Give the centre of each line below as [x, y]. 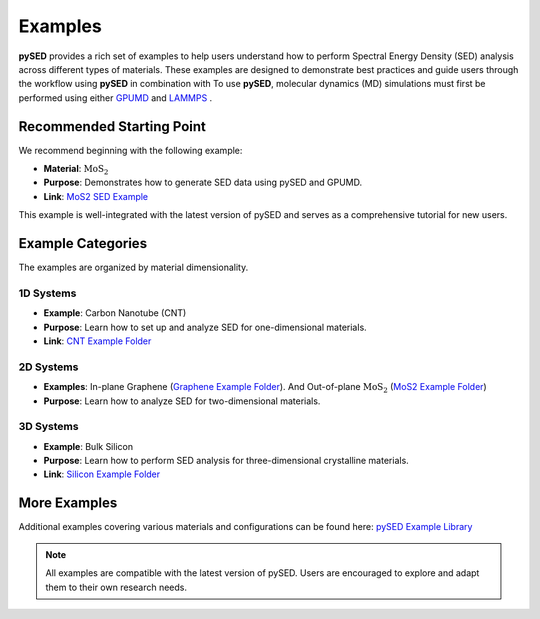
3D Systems [48, 427]
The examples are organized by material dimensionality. [133, 267]
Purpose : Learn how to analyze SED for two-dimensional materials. [182, 401]
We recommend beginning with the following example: [130, 150]
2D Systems [48, 367]
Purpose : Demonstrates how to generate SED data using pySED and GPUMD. [203, 182]
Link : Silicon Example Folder [102, 474]
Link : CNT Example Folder [97, 341]
